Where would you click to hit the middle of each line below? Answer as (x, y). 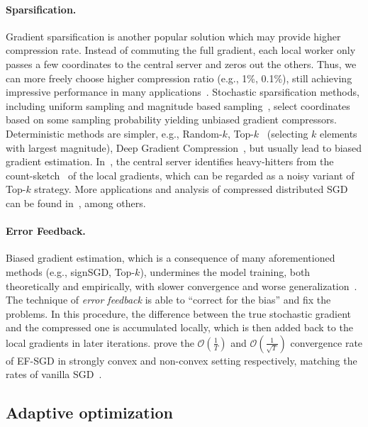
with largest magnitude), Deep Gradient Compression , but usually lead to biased (184, 147)
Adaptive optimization (89, 412)
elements (339, 133)
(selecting (288, 133)
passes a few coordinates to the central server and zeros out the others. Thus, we (181, 63)
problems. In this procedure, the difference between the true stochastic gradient (179, 313)
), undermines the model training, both (225, 271)
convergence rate (327, 342)
